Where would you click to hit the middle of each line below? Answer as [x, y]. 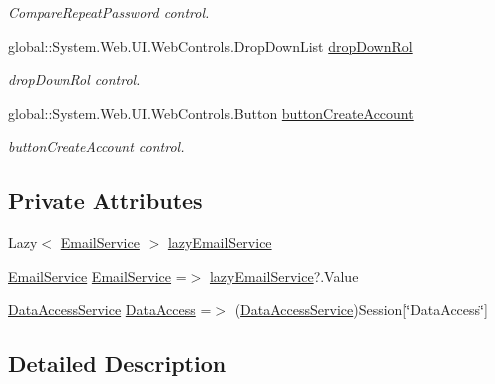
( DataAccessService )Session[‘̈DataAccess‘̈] [361, 309]
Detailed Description [117, 363]
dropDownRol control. [74, 79]
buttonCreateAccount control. [96, 146]
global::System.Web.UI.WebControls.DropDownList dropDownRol [210, 45]
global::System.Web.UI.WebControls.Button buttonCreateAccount [211, 112]
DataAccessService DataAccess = [110, 309]
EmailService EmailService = [97, 275]
